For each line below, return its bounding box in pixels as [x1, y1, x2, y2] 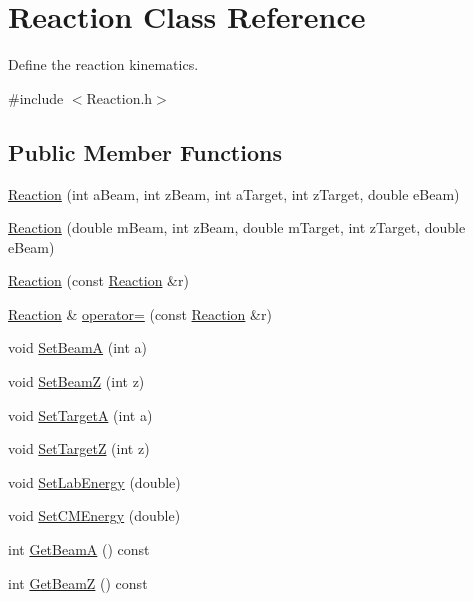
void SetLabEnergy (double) [8, 471, 181, 492]
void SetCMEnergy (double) [8, 505, 181, 526]
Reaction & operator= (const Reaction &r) [8, 303, 272, 324]
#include [8, 87, 64, 108]
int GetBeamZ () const [8, 572, 148, 593]
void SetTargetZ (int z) [8, 438, 150, 459]
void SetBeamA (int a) [8, 337, 148, 358]
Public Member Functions [8, 136, 282, 167]
